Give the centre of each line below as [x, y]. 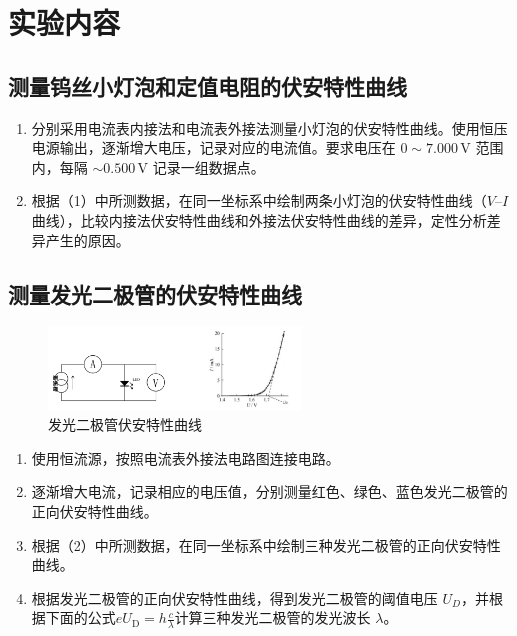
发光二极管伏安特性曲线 [125, 424]
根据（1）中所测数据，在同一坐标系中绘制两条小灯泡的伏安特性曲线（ [259, 200]
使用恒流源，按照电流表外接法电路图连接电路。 [185, 457]
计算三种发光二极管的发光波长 [272, 617]
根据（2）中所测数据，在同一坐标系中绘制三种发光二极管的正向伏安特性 [266, 544]
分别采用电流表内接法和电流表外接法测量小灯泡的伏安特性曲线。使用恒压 [269, 127]
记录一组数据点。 [208, 166]
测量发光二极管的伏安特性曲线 [155, 293]
